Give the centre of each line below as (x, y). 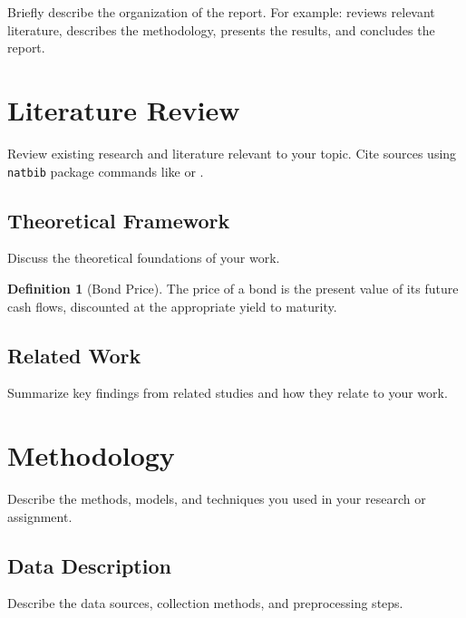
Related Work (74, 355)
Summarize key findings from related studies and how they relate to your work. (228, 393)
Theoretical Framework (119, 220)
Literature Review (124, 109)
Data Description (89, 565)
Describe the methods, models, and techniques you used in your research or (217, 499)
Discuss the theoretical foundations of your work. (144, 258)
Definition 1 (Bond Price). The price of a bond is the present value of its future (233, 288)
